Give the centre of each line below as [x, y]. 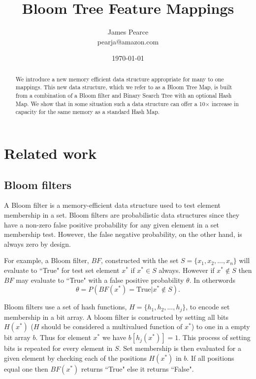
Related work [50, 153]
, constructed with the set [140, 260]
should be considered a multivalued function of [112, 326]
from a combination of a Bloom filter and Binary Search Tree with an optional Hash [124, 95]
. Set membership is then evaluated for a [180, 348]
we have [114, 337]
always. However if [187, 270]
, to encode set [208, 307]
